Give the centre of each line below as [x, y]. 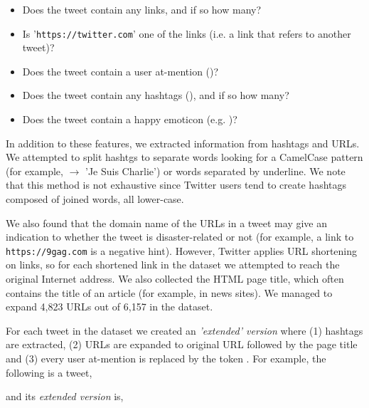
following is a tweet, [49, 372]
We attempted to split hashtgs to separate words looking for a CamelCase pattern [184, 157]
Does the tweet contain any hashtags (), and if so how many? [156, 95]
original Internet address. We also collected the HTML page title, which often [175, 279]
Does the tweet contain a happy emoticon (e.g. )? [130, 119]
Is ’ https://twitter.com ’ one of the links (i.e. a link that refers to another [187, 33]
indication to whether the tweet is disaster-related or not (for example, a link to [180, 237]
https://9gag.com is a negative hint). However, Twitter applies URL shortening [182, 250]
